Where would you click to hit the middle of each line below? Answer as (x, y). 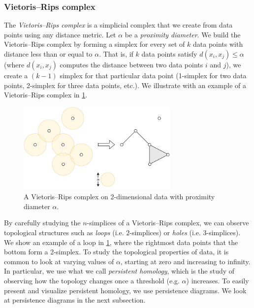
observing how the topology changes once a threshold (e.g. (92, 280)
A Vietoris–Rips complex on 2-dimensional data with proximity (119, 197)
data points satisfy (169, 54)
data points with (218, 44)
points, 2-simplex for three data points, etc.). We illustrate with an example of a (125, 85)
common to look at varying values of (59, 261)
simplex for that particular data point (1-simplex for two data (153, 75)
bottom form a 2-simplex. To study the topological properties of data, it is (116, 252)
